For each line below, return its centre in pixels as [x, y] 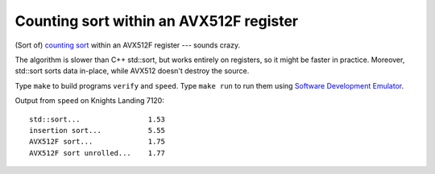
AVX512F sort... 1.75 [97, 142]
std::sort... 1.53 [97, 119]
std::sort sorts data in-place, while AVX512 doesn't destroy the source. [132, 71]
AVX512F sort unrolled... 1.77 [97, 153]
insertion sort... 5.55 [97, 130]
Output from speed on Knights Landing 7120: [89, 101]
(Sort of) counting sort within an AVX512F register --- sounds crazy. [128, 45]
